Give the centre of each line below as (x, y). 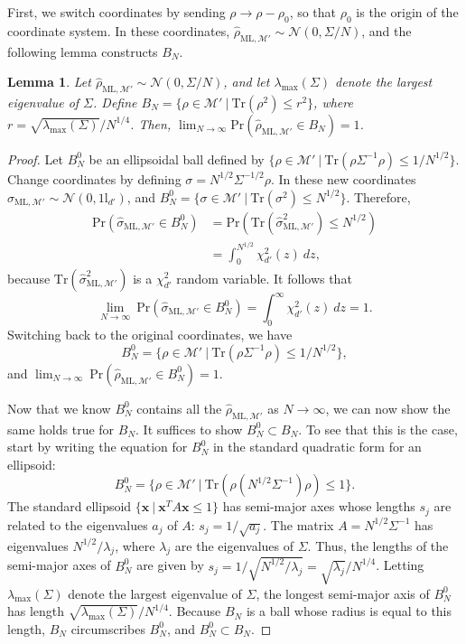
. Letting (400, 565)
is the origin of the (407, 12)
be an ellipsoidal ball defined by (177, 159)
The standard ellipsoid (70, 506)
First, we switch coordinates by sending (116, 12)
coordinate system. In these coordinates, (119, 30)
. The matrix (298, 524)
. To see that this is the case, (378, 429)
